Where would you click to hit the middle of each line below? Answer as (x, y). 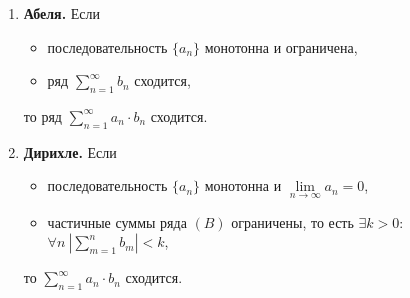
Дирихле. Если (70, 151)
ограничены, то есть (292, 221)
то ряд (42, 115)
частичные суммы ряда (117, 221)
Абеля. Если (62, 13)
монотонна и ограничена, (281, 46)
